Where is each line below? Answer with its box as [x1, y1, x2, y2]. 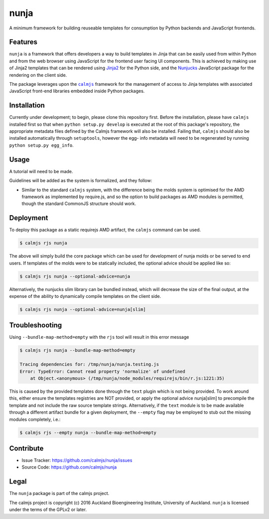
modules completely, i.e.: [9, 416, 61, 422]
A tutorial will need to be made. [9, 168, 73, 174]
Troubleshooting [9, 321, 62, 329]
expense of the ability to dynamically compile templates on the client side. [9, 293, 161, 299]
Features [9, 38, 37, 46]
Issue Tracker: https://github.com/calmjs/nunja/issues [21, 457, 133, 464]
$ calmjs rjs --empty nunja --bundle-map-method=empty [19, 430, 156, 435]
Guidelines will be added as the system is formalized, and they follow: [9, 178, 152, 184]
